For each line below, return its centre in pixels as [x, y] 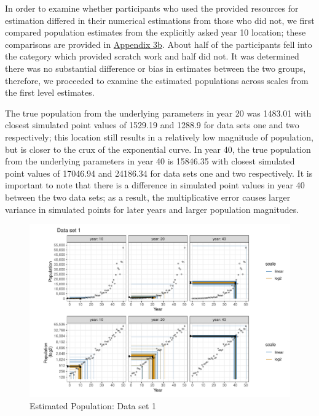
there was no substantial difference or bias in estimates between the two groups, [156, 68]
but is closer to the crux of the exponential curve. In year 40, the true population [158, 149]
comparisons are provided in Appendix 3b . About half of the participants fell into [159, 44]
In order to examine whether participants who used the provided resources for [152, 8]
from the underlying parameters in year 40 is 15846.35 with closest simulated [150, 161]
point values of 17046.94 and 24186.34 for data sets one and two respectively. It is [159, 173]
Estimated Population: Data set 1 [93, 406]
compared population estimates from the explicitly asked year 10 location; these [156, 32]
